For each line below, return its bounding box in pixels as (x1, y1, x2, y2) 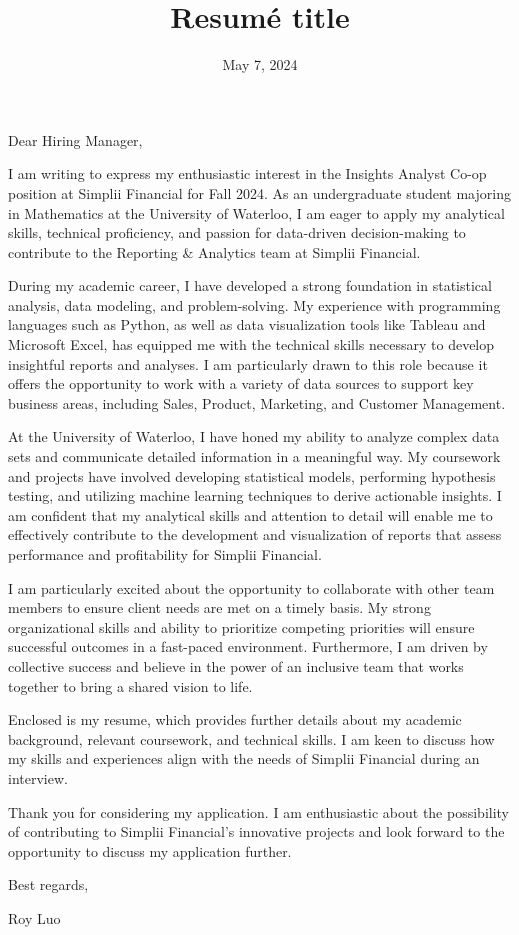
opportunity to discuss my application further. (8, 840, 292, 861)
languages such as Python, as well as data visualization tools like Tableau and (8, 314, 486, 335)
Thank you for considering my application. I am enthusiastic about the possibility (8, 801, 510, 822)
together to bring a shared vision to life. (8, 675, 253, 696)
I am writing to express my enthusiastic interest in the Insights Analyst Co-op (8, 163, 487, 184)
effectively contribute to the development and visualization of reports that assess (8, 524, 502, 545)
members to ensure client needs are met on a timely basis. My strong (8, 597, 431, 618)
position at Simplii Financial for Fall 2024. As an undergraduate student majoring (8, 182, 511, 203)
